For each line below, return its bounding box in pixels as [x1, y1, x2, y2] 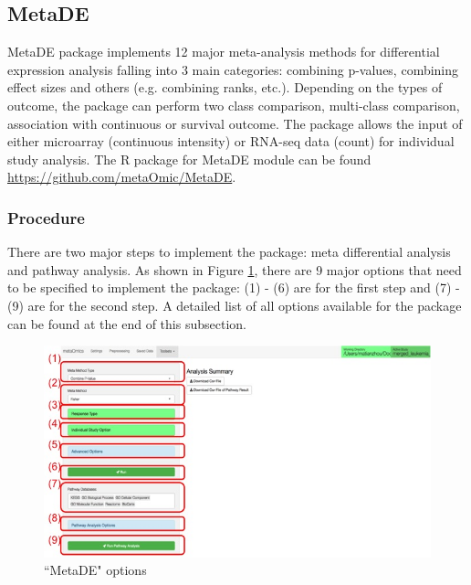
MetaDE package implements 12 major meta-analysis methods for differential [7, 42, 440, 61]
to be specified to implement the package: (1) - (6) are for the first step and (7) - [7, 278, 460, 297]
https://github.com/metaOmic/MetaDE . [7, 167, 236, 186]
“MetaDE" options [44, 560, 147, 580]
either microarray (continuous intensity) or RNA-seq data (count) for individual [7, 132, 455, 151]
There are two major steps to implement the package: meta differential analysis [7, 242, 451, 261]
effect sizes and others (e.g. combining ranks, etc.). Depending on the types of [7, 78, 443, 97]
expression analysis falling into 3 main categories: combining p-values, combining [7, 59, 459, 79]
